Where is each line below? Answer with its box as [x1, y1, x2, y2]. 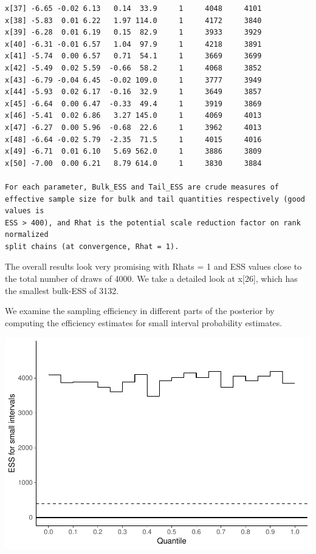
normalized [5, 230, 49, 239]
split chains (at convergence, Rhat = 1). [5, 242, 179, 251]
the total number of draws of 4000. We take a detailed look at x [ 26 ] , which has [5, 272, 298, 285]
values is [5, 207, 44, 216]
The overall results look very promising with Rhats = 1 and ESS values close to [5, 260, 302, 273]
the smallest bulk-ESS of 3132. [5, 284, 119, 296]
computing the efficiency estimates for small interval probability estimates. [5, 316, 283, 329]
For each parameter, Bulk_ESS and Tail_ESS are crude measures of [5, 182, 280, 191]
